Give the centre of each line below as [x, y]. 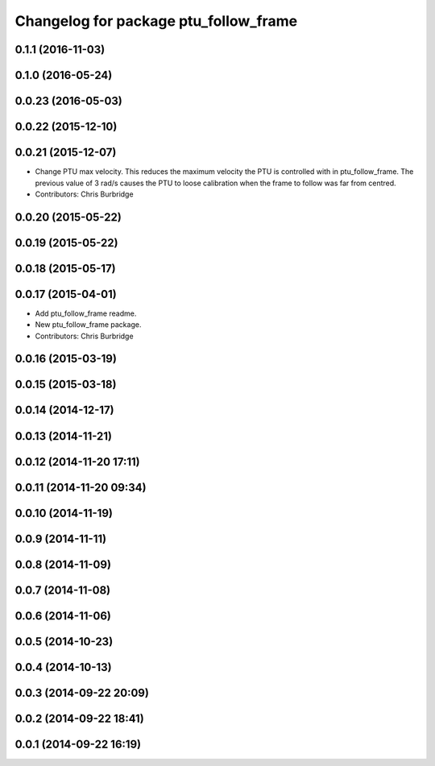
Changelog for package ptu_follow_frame [156, 21]
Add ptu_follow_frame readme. [86, 313]
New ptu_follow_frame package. [88, 325]
